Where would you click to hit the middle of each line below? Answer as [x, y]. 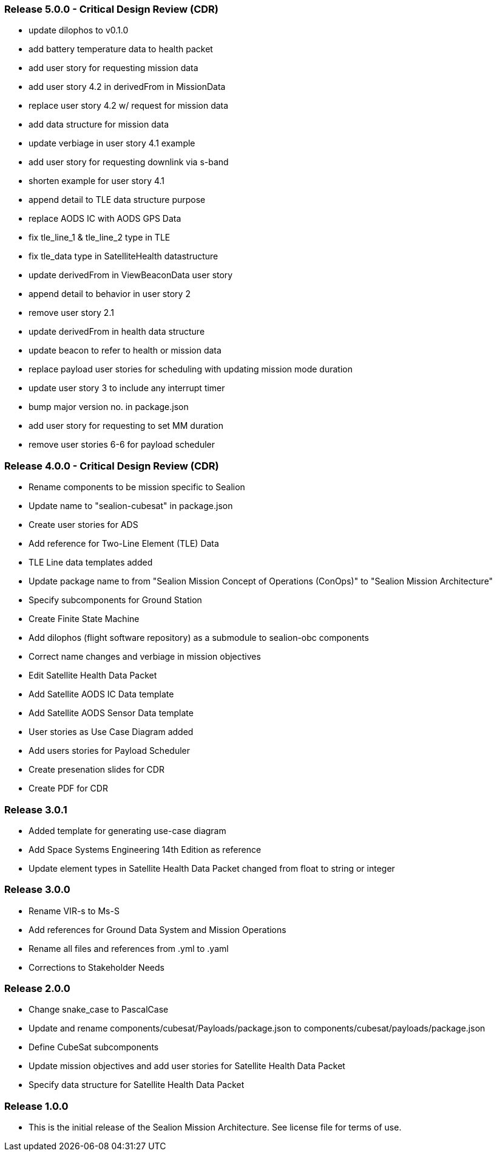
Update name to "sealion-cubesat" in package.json [131, 506]
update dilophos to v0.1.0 [79, 30]
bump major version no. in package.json [109, 407]
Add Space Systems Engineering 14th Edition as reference [145, 849]
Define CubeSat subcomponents [94, 1047]
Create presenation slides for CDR [96, 770]
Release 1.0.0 [36, 1106]
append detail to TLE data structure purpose [117, 200]
